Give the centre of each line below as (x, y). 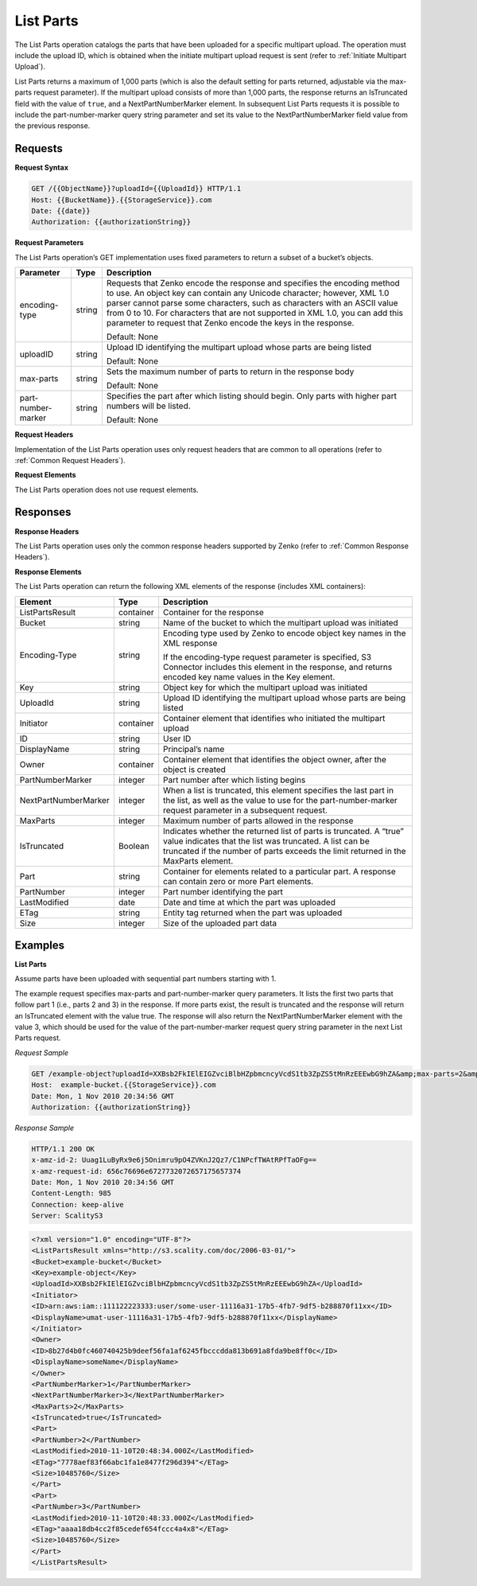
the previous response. (52, 126)
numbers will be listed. (148, 406)
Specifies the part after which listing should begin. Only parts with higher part (252, 396)
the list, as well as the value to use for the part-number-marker (280, 800)
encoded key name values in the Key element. (249, 676)
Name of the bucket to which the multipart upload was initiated (281, 622)
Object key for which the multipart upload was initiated (266, 687)
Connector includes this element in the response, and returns (278, 667)
